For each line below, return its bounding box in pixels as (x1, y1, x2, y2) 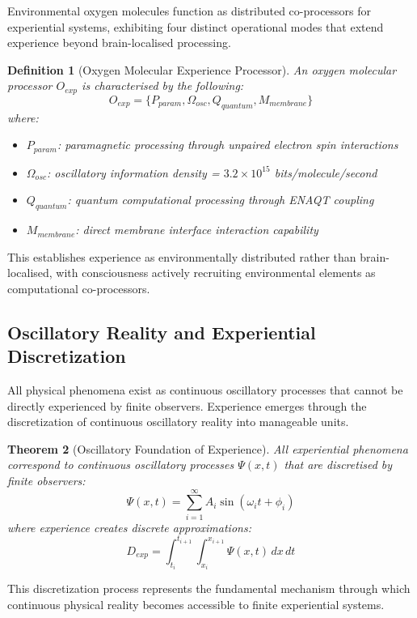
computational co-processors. (7, 279, 150, 296)
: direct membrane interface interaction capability (75, 221, 318, 238)
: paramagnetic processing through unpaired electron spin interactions (57, 136, 398, 153)
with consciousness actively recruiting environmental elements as (56, 264, 376, 281)
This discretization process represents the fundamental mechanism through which (7, 580, 411, 597)
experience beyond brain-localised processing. (7, 34, 231, 51)
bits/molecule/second (274, 164, 377, 181)
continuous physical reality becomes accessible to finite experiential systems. (7, 595, 385, 612)
